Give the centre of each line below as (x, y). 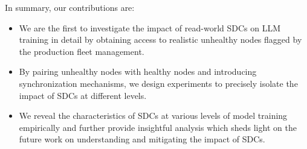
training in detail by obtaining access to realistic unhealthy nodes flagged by (160, 40)
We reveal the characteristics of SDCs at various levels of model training (153, 116)
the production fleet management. (82, 51)
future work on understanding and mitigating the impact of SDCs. (142, 139)
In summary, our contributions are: (70, 7)
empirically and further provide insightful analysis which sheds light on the (158, 127)
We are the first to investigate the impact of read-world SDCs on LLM (150, 27)
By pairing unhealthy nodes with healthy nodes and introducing (138, 71)
